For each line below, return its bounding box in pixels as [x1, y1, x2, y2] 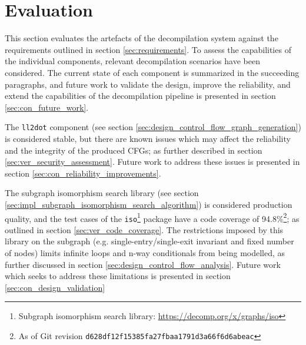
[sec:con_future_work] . [5, 101, 89, 113]
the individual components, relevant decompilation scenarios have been [5, 55, 260, 67]
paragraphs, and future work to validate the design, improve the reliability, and [5, 78, 291, 90]
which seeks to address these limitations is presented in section [5, 270, 231, 282]
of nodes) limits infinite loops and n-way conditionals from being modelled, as [5, 247, 285, 258]
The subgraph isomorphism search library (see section [5, 187, 199, 199]
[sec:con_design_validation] [5, 281, 105, 293]
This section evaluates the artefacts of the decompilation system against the [5, 32, 278, 44]
